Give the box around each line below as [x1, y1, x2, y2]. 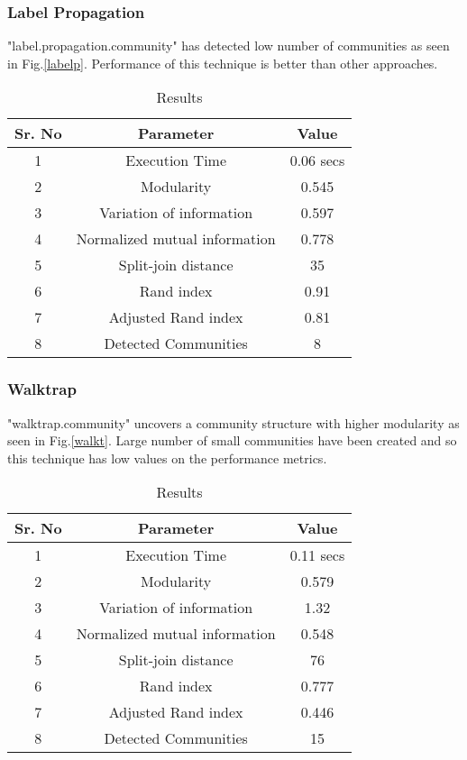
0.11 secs [289, 545, 345, 566]
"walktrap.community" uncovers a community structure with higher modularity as [7, 413, 460, 432]
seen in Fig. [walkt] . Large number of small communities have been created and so [7, 431, 457, 450]
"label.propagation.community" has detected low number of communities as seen [7, 36, 450, 55]
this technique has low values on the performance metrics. [7, 448, 327, 467]
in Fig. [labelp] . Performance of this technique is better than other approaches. [7, 53, 438, 72]
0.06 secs [289, 150, 345, 171]
